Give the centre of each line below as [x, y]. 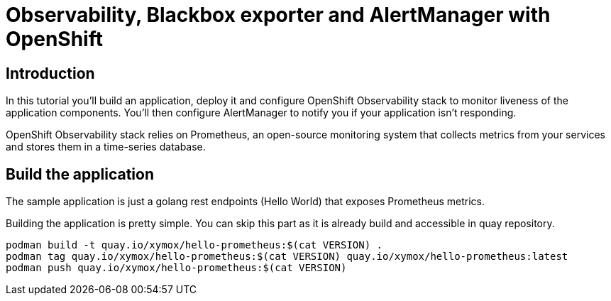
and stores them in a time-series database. [106, 147]
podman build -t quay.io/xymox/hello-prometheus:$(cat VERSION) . [194, 245]
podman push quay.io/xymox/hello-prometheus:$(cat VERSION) [176, 268]
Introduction [50, 73]
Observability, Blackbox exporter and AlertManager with [278, 15]
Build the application [80, 174]
